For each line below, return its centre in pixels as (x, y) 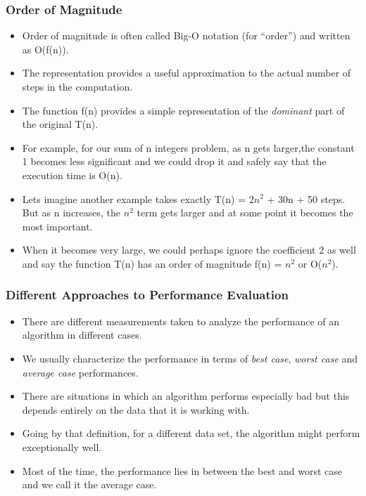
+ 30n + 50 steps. (306, 198)
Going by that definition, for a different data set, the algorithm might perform (191, 433)
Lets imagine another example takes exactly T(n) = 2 (138, 198)
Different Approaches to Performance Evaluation (147, 295)
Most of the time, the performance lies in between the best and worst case (182, 470)
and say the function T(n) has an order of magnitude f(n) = (152, 263)
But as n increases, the (71, 213)
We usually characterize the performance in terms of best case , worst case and (190, 358)
